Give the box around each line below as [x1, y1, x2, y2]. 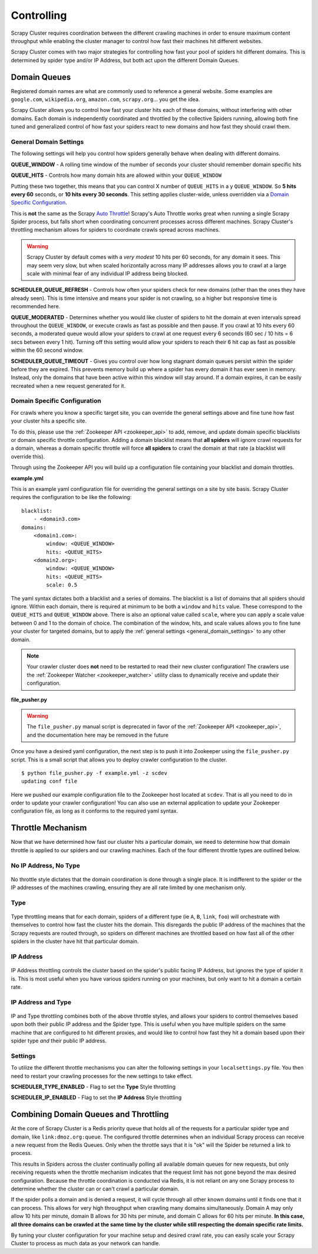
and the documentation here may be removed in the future [26, 731, 169, 738]
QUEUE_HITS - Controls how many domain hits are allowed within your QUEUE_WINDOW [11, 171, 222, 179]
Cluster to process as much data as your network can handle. [11, 1240, 160, 1247]
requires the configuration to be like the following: [11, 494, 132, 501]
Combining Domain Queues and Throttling [11, 1110, 169, 1120]
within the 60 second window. [11, 346, 84, 354]
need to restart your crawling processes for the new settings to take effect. [11, 1072, 193, 1080]
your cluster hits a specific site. [11, 417, 87, 424]
